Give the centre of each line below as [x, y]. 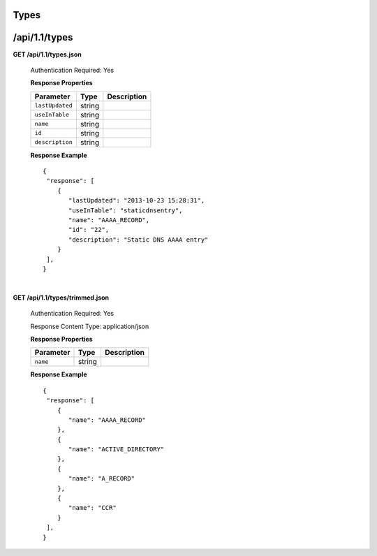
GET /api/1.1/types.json [47, 54]
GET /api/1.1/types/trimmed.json [61, 298]
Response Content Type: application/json [90, 326]
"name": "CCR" [93, 508]
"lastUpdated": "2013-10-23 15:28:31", [137, 200]
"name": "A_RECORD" [102, 479]
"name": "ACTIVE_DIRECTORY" [117, 449]
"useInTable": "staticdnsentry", [126, 210]
